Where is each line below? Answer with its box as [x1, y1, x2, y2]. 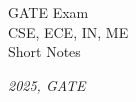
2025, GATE [8, 74, 86, 95]
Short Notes [8, 41, 81, 62]
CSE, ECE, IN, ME [8, 21, 129, 42]
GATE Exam [8, 2, 89, 22]
